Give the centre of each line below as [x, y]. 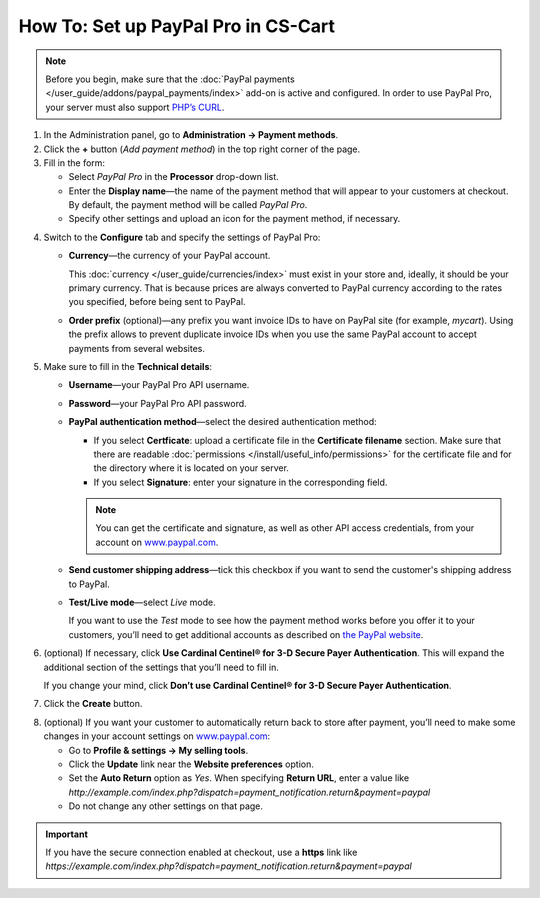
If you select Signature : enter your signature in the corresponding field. [240, 482]
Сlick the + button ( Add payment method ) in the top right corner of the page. [202, 149]
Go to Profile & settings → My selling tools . [158, 750]
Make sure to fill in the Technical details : [128, 366]
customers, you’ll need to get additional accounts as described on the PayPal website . [246, 634]
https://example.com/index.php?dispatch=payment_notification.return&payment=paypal [228, 866]
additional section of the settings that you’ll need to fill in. [161, 667]
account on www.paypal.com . [157, 542]
